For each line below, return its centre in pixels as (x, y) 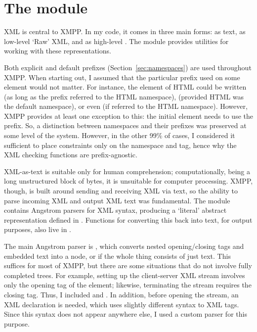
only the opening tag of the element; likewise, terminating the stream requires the (128, 285)
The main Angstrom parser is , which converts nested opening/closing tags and (124, 246)
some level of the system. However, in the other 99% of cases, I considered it (120, 135)
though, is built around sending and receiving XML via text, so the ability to (121, 191)
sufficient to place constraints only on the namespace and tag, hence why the (120, 145)
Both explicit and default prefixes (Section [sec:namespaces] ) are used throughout (128, 67)
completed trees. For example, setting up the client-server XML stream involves (125, 275)
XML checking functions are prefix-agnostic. (71, 155)
